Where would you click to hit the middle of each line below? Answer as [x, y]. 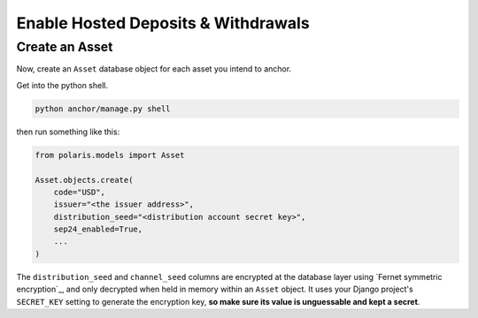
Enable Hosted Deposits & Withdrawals [163, 23]
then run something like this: [68, 132]
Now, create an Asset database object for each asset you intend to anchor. [154, 69]
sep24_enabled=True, [98, 229]
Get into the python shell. [62, 85]
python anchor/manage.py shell [103, 109]
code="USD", [80, 192]
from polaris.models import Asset [110, 155]
